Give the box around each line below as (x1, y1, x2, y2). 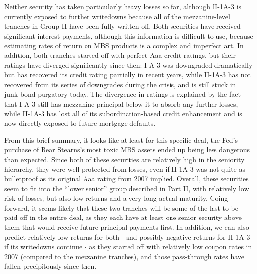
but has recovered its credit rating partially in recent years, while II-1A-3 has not (4, 69, 251, 80)
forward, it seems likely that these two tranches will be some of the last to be (4, 202, 239, 213)
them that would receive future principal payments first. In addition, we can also (4, 222, 249, 232)
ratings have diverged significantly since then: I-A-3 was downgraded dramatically (4, 59, 253, 70)
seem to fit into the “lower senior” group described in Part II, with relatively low (4, 183, 249, 193)
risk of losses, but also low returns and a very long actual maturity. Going (4, 193, 228, 203)
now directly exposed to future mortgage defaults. (4, 118, 156, 128)
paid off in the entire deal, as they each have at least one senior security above (4, 212, 242, 222)
